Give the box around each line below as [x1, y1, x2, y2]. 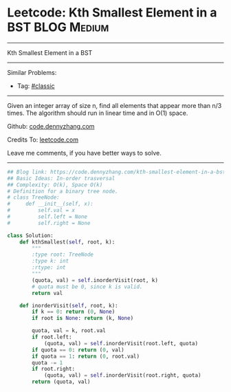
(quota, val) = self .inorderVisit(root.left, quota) [43, 340, 198, 347]
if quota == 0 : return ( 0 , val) [32, 346, 125, 353]
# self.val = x [7, 207, 76, 214]
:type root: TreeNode [32, 251, 94, 259]
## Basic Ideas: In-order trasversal [7, 175, 115, 182]
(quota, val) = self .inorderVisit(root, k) [32, 276, 158, 283]
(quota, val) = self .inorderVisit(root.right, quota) [43, 372, 201, 379]
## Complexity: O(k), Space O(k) [7, 181, 103, 188]
